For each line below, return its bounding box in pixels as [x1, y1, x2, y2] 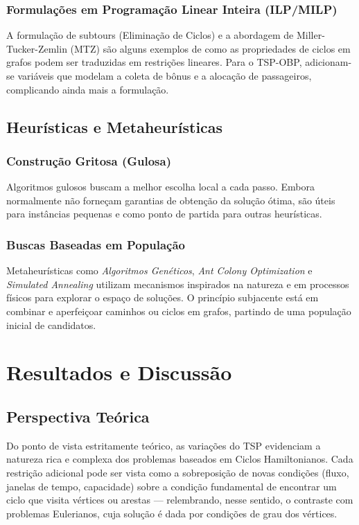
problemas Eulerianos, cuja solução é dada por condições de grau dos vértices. [6, 506, 338, 520]
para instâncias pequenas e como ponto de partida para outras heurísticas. [6, 206, 322, 221]
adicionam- [305, 55, 352, 69]
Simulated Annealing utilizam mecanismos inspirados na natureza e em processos [6, 276, 349, 291]
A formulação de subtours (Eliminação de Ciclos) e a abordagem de [6, 28, 294, 42]
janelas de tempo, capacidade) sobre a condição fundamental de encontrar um [6, 479, 337, 493]
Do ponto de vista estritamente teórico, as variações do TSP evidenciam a [6, 438, 321, 452]
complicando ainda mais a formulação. [6, 82, 169, 96]
